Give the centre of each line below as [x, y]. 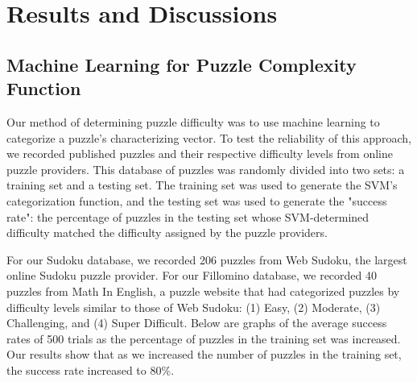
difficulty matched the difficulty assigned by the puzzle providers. [167, 233]
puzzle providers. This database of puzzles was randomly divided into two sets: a [206, 169]
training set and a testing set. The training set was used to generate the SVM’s [202, 185]
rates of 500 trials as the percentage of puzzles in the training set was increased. [204, 338]
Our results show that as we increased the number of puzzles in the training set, [204, 354]
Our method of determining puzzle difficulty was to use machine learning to [193, 121]
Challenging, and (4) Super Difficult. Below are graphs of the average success [197, 323]
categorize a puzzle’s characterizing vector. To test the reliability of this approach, [209, 137]
